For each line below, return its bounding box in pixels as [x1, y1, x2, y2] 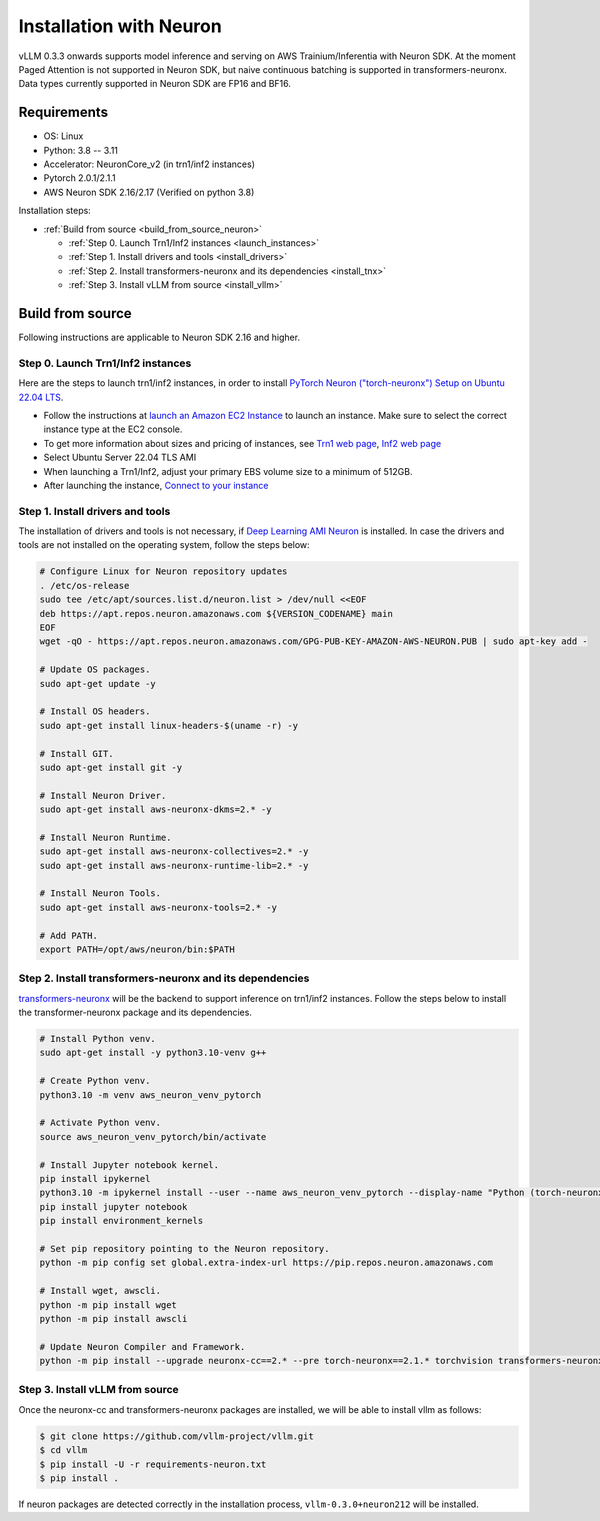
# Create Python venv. [39, 1075, 151, 1087]
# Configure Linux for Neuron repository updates [39, 566, 288, 577]
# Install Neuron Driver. [39, 790, 167, 801]
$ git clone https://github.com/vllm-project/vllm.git [39, 1430, 314, 1442]
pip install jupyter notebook [39, 1201, 188, 1212]
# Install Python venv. [39, 1033, 157, 1045]
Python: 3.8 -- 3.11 [43, 144, 119, 156]
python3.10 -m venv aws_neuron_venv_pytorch [39, 1089, 262, 1100]
